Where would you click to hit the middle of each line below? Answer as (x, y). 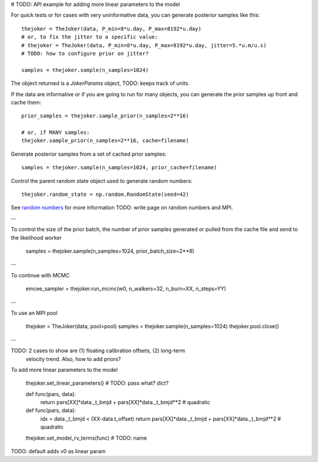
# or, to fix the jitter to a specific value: (90, 37)
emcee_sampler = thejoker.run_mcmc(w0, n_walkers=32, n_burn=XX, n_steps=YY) (126, 289)
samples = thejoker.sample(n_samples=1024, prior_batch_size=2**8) (110, 251)
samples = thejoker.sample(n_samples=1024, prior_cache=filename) (119, 168)
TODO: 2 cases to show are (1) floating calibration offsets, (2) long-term (98, 350)
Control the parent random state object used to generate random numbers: (102, 181)
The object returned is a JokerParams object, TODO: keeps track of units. (100, 83)
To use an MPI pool (34, 313)
